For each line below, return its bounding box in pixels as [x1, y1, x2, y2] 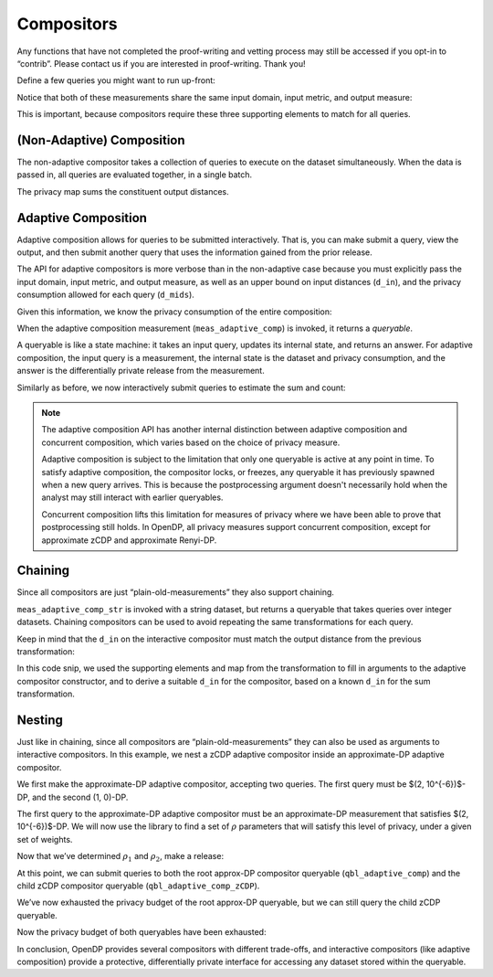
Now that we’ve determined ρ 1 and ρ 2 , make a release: [16, 851, 224, 864]
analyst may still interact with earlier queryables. [41, 492, 224, 503]
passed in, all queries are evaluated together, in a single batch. [16, 169, 253, 180]
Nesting [16, 712, 64, 727]
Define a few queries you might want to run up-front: [16, 75, 216, 86]
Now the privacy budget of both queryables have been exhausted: [16, 927, 267, 938]
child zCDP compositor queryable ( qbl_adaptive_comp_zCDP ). [16, 880, 260, 891]
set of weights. [16, 834, 73, 844]
